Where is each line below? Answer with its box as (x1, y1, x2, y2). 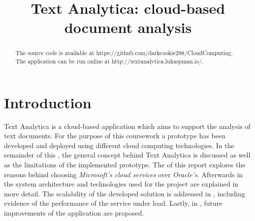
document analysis (64, 17, 192, 37)
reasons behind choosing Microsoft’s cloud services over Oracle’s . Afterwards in (4, 169, 243, 179)
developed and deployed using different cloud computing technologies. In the (4, 140, 234, 150)
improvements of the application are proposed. (4, 207, 144, 218)
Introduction (4, 92, 92, 112)
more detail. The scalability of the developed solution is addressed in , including (4, 188, 245, 198)
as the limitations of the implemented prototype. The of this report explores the (4, 159, 246, 169)
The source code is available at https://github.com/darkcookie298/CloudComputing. (15, 49, 233, 57)
